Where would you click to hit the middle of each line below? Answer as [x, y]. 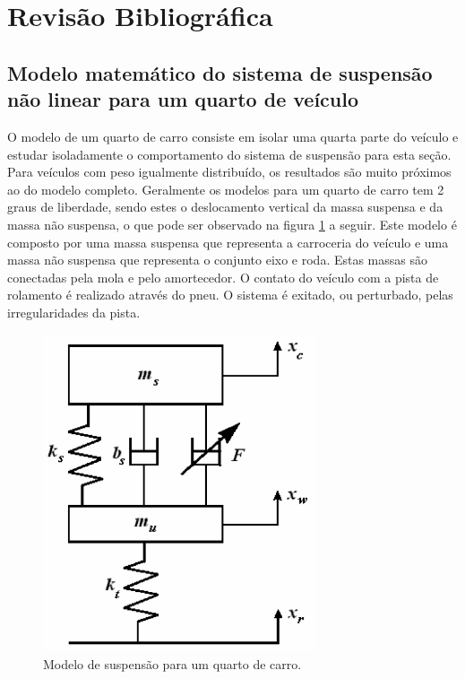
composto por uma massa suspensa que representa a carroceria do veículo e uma [228, 242]
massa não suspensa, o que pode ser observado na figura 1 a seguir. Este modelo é [232, 224]
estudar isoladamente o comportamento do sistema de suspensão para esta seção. [229, 154]
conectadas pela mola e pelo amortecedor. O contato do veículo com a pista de [223, 277]
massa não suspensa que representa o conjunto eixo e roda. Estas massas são [217, 260]
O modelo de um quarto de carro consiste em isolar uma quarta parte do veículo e [233, 136]
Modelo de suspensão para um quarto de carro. [172, 663]
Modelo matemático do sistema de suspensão [220, 72]
